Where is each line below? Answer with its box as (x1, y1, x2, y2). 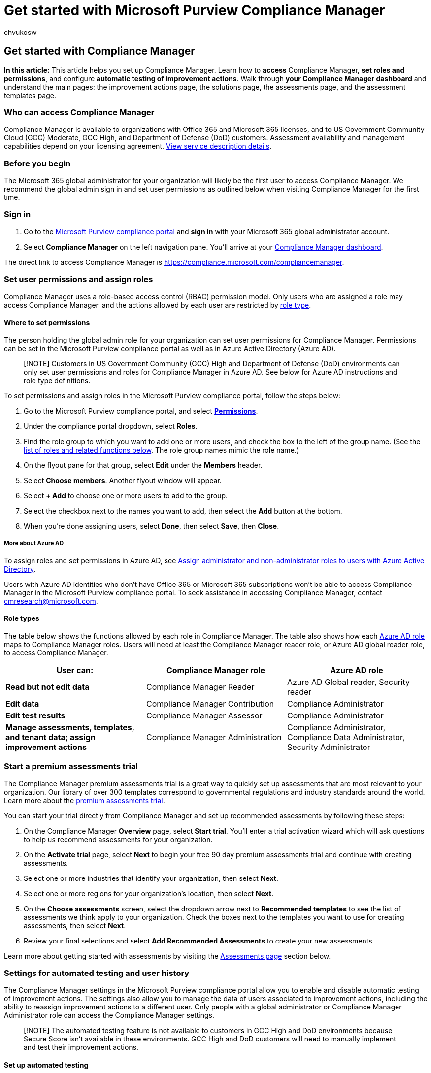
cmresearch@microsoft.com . (4, 596, 98, 605)
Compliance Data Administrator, (287, 732, 405, 742)
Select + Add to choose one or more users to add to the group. (24, 491, 228, 500)
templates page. (4, 91, 56, 99)
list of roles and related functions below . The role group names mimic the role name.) (24, 445, 299, 454)
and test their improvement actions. (24, 1043, 139, 1052)
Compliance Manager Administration (146, 732, 282, 742)
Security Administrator (287, 742, 370, 752)
